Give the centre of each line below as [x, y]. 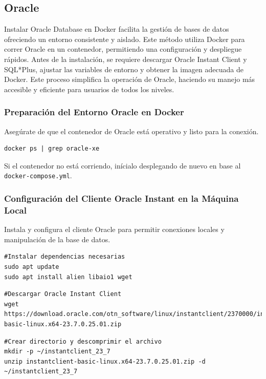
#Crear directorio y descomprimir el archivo [83, 341]
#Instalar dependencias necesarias [65, 257]
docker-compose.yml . [38, 175]
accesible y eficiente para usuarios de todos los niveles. [89, 89]
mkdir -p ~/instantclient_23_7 [57, 352]
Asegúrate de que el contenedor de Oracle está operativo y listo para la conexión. [131, 131]
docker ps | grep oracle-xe [52, 149]
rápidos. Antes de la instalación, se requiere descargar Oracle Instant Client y [126, 59]
